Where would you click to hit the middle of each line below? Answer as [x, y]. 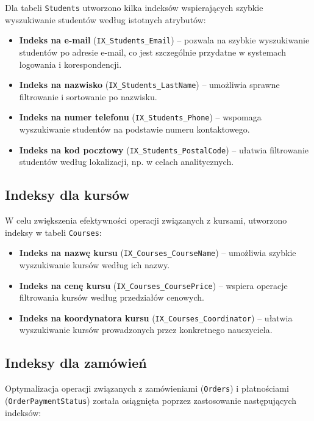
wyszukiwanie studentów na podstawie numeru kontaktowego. [134, 129]
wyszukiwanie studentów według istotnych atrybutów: [105, 19]
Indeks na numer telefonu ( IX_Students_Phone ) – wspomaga [140, 117]
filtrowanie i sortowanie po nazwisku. [88, 96]
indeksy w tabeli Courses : [53, 232]
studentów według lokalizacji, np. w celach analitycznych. [127, 162]
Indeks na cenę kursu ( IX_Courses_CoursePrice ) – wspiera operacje [153, 285]
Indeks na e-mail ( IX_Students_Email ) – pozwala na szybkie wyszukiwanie [164, 40]
